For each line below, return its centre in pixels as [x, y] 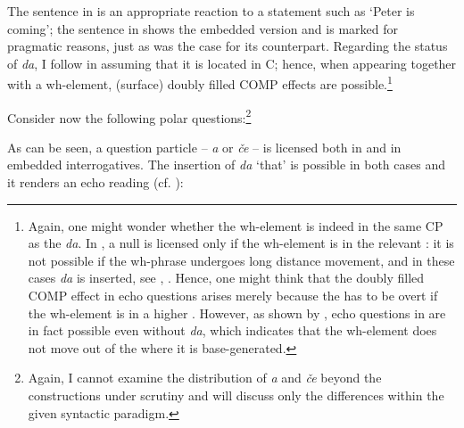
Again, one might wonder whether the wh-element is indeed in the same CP [236, 225]
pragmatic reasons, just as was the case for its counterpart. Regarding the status [228, 46]
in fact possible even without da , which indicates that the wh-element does [232, 330]
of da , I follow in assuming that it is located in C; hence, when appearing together [232, 63]
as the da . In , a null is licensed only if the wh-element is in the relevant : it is [241, 243]
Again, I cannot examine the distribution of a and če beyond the [205, 378]
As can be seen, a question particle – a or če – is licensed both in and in [204, 147]
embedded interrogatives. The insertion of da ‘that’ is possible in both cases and [226, 165]
